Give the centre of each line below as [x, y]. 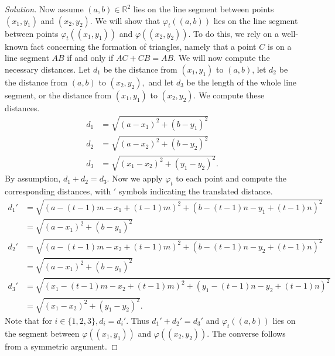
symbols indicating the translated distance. [196, 191]
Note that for [28, 320]
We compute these [232, 95]
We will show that [128, 20]
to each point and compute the [231, 178]
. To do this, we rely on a [234, 33]
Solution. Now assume [44, 9]
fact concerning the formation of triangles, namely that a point [143, 46]
